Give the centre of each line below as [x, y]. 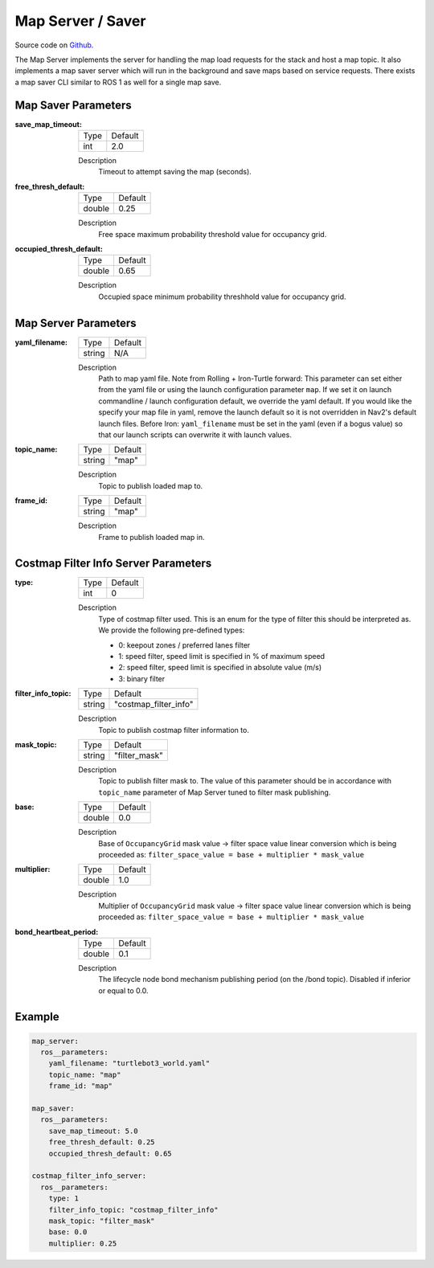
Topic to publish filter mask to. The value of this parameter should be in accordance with [245, 781]
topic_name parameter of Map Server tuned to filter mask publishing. [215, 792]
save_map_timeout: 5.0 [93, 1131]
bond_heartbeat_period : [57, 931]
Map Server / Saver [80, 21]
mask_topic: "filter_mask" [102, 1221]
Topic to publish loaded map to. [151, 485]
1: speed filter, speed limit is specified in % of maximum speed [222, 656]
